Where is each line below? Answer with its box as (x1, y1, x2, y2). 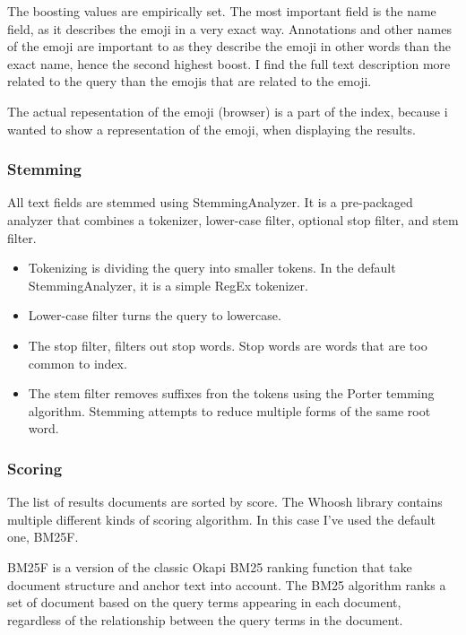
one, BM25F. (7, 527, 79, 546)
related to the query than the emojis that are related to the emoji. (7, 72, 372, 91)
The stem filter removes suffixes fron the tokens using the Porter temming (28, 384, 435, 403)
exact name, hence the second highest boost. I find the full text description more (7, 54, 451, 73)
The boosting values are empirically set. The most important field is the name (7, 2, 436, 20)
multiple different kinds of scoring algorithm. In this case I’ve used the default (7, 509, 436, 528)
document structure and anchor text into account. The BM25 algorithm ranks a (7, 575, 446, 594)
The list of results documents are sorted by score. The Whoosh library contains (7, 492, 443, 511)
